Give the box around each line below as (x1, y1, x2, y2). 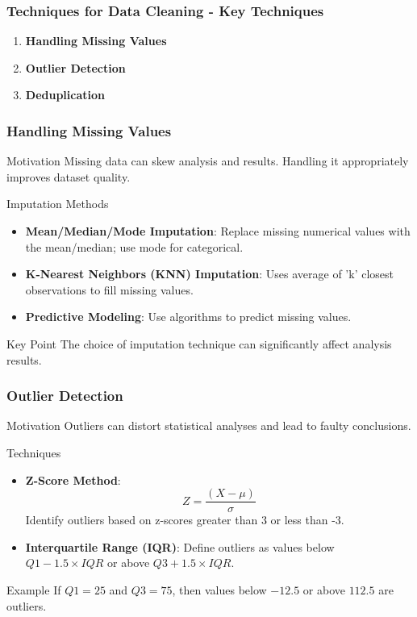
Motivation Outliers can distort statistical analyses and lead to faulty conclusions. (6, 417, 411, 434)
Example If (6, 582, 61, 598)
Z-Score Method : (25, 471, 121, 488)
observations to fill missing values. (25, 281, 194, 298)
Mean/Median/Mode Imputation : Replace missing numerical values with (25, 223, 411, 239)
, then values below (172, 582, 267, 598)
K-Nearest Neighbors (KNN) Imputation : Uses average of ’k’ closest (25, 265, 394, 282)
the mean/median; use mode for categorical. (25, 238, 244, 255)
